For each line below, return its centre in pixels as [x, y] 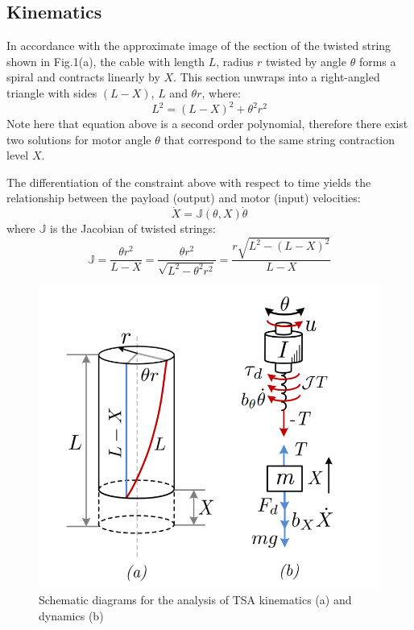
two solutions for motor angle [79, 139]
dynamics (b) [71, 615]
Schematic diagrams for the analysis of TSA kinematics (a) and [195, 600]
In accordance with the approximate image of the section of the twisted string [199, 46]
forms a [377, 61]
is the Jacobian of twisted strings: [133, 228]
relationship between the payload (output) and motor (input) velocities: [184, 198]
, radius [235, 61]
